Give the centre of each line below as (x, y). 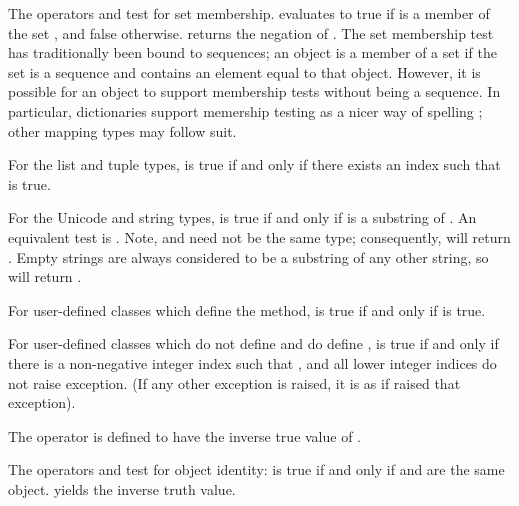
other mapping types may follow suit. (122, 130)
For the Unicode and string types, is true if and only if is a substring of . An (242, 217)
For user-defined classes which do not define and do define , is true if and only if (253, 343)
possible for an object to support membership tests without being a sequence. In (254, 91)
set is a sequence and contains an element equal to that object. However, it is (244, 71)
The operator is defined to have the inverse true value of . (185, 435)
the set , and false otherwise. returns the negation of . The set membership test (251, 32)
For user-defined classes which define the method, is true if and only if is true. (247, 309)
